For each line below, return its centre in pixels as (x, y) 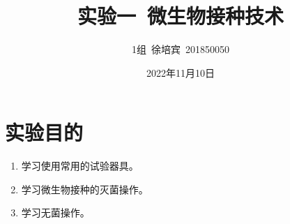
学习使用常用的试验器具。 (80, 166)
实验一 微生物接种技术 (181, 16)
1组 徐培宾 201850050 (181, 49)
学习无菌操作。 (55, 212)
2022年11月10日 (181, 72)
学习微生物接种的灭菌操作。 (85, 189)
